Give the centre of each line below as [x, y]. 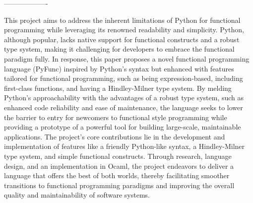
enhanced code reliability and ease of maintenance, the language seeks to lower [124, 107]
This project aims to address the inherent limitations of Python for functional [122, 20]
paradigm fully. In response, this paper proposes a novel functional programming [127, 58]
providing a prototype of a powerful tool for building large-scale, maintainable [123, 127]
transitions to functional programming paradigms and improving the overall [119, 185]
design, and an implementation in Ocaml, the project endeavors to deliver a [119, 166]
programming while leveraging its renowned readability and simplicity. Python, [124, 30]
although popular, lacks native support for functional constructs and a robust [122, 39]
